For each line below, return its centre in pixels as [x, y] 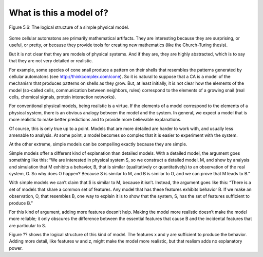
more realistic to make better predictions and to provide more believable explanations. [95, 120]
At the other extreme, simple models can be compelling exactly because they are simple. [98, 144]
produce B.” [21, 203]
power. [16, 248]
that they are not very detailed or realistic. [51, 61]
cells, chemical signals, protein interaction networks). [63, 97]
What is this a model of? [59, 13]
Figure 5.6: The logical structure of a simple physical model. [69, 27]
